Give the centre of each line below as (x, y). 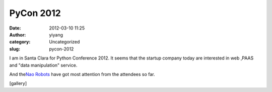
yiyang (56, 34)
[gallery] (18, 83)
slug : (15, 49)
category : (20, 42)
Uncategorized (64, 42)
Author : (18, 34)
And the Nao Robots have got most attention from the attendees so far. (82, 74)
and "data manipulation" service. (43, 65)
